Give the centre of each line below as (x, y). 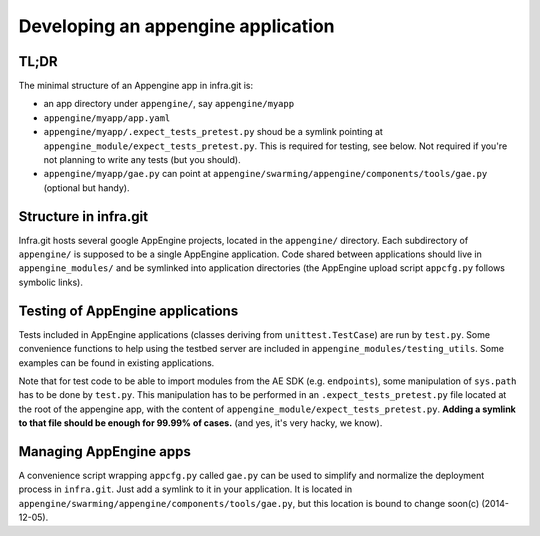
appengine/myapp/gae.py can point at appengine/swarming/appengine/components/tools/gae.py (265, 174)
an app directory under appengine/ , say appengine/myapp (169, 104)
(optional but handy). (86, 187)
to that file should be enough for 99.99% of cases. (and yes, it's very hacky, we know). (200, 423)
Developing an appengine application (176, 26)
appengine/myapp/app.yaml (107, 118)
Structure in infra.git (83, 216)
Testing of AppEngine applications (128, 310)
